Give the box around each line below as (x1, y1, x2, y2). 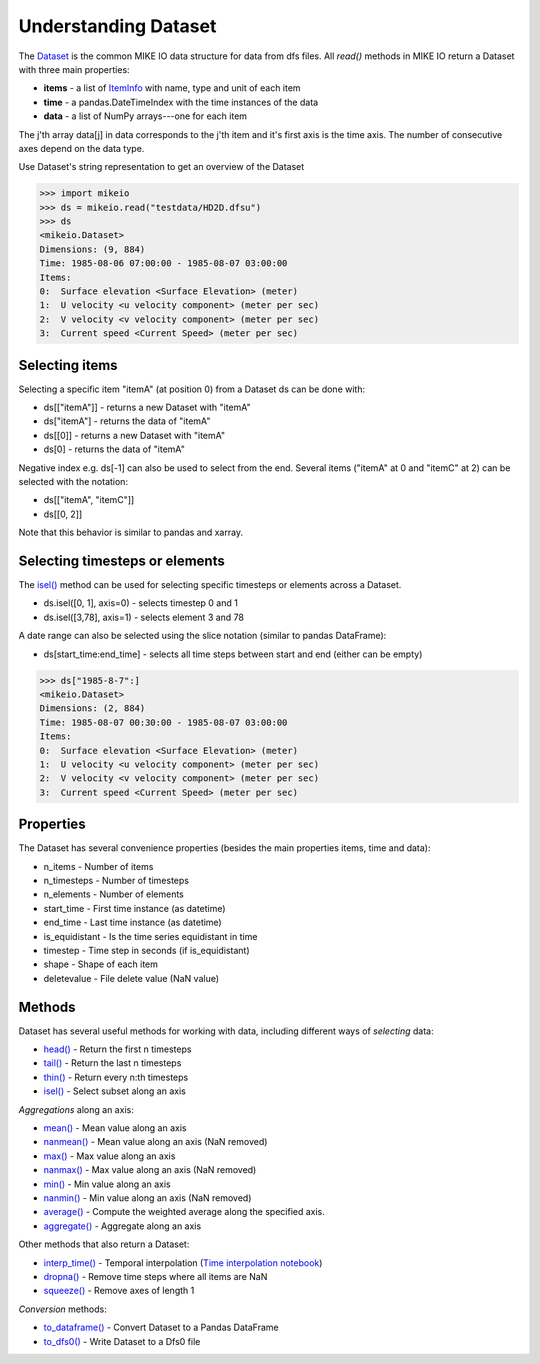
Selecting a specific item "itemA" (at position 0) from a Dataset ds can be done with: (18, 383, 365, 395)
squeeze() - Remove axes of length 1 (43, 1285, 195, 1297)
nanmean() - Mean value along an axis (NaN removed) (43, 1136, 268, 1148)
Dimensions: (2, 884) (39, 703, 146, 714)
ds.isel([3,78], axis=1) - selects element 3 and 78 (43, 611, 245, 623)
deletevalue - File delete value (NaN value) (43, 972, 220, 984)
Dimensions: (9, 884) (39, 243, 146, 255)
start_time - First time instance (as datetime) (43, 902, 226, 914)
